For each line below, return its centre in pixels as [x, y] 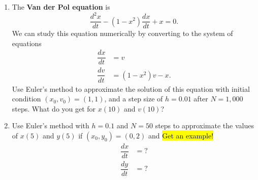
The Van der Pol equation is [61, 7]
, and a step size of [134, 99]
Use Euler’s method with [51, 125]
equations [27, 43]
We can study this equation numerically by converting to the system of [122, 33]
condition [26, 99]
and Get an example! [181, 135]
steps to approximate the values [204, 125]
